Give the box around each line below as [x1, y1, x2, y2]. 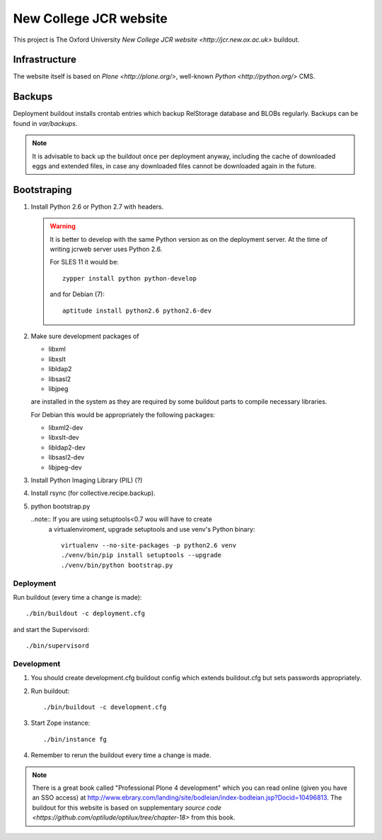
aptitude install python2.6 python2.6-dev [62, 306, 212, 315]
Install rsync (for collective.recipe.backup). [30, 489, 156, 498]
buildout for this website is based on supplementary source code [32, 803, 222, 812]
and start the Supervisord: [13, 625, 90, 634]
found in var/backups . [13, 119, 78, 127]
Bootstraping [13, 184, 72, 196]
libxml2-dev [48, 424, 83, 432]
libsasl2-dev [48, 453, 85, 462]
